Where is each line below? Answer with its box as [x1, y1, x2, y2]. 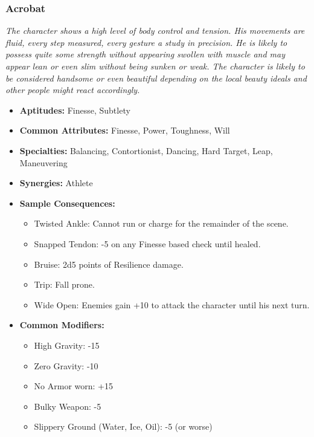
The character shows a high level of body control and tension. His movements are [5, 24, 305, 37]
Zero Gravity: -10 [34, 359, 98, 372]
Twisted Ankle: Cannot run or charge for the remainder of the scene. [34, 217, 289, 230]
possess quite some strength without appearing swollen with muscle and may [5, 48, 286, 60]
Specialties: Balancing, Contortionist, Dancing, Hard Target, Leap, [19, 144, 273, 157]
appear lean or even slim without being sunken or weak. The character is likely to [5, 60, 305, 72]
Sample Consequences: [19, 196, 115, 209]
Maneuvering [19, 156, 68, 169]
